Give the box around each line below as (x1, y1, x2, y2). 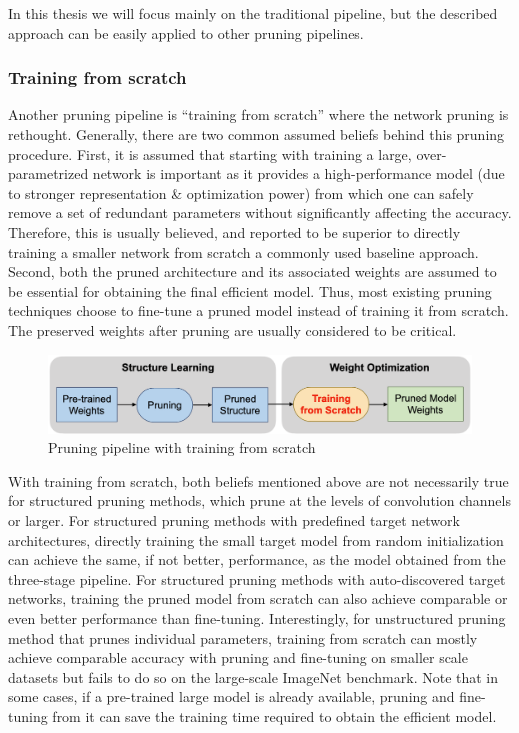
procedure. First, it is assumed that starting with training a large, (8, 143, 412, 164)
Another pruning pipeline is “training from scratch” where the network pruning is (8, 104, 509, 125)
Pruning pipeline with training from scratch (48, 437, 316, 458)
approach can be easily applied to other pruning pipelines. (8, 22, 364, 43)
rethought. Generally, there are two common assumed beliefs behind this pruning (8, 124, 505, 144)
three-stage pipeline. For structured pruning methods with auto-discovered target (8, 568, 506, 589)
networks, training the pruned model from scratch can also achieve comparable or (8, 588, 508, 609)
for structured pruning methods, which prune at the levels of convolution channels (8, 490, 511, 511)
